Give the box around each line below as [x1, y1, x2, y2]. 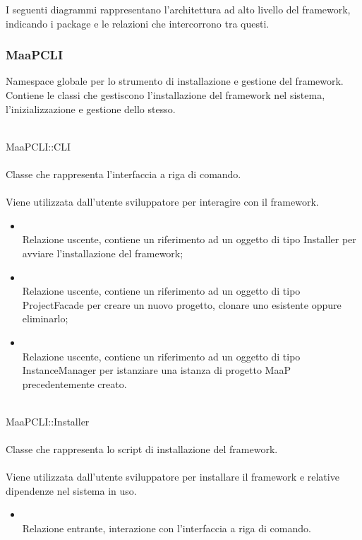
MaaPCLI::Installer [6, 413, 90, 428]
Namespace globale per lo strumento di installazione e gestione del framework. [6, 74, 344, 88]
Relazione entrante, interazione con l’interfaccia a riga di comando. [22, 521, 311, 536]
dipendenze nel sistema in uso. [6, 483, 137, 498]
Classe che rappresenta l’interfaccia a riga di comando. [6, 166, 241, 181]
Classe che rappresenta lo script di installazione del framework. [6, 442, 278, 457]
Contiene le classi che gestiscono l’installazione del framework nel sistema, [6, 88, 325, 102]
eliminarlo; [22, 311, 68, 326]
